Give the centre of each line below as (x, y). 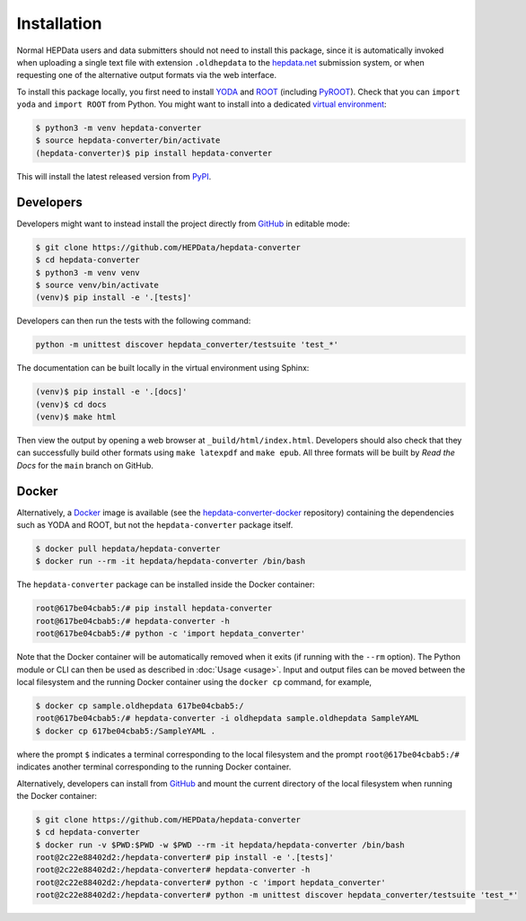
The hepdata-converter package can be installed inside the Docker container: (166, 584)
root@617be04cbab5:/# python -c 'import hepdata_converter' (171, 634)
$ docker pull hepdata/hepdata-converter (128, 549)
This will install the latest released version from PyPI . (114, 176)
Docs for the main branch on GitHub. (85, 465)
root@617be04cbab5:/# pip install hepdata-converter (154, 609)
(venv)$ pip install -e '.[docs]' (111, 392)
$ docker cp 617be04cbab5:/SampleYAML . (125, 731)
